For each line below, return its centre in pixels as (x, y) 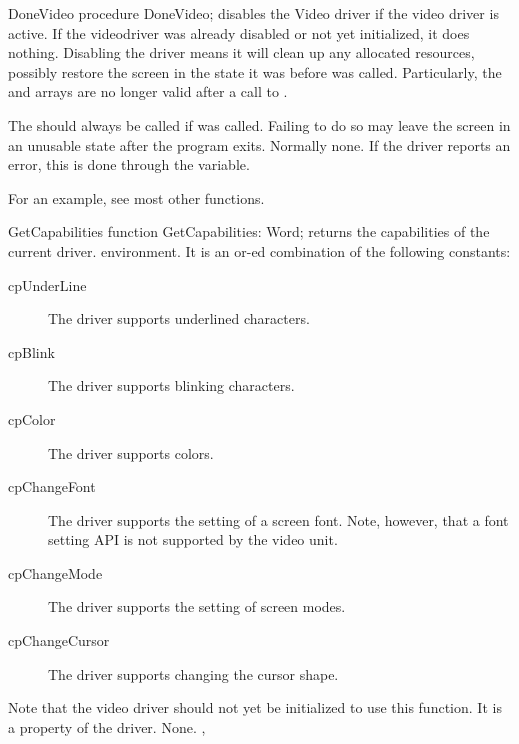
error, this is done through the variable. (129, 164)
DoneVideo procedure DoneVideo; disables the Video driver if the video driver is (253, 13)
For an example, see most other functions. (136, 197)
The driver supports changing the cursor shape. (193, 673)
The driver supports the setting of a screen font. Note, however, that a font (278, 519)
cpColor (32, 418)
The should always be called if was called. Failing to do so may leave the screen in (259, 124)
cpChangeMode (55, 572)
